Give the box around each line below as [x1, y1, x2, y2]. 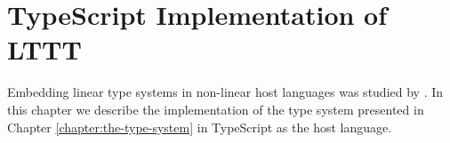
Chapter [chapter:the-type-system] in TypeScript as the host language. [7, 117, 392, 136]
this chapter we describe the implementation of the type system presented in [7, 99, 424, 118]
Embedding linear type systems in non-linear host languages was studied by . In [7, 83, 444, 101]
